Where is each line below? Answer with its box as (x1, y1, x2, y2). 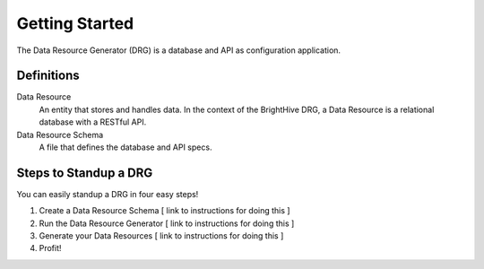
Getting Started (16, 13, 134, 33)
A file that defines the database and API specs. (39, 142, 212, 152)
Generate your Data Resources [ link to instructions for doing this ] (39, 230, 284, 241)
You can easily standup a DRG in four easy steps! (16, 188, 199, 199)
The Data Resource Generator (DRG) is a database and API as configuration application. (16, 45, 341, 56)
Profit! (39, 243, 62, 254)
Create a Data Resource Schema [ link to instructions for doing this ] (39, 205, 290, 216)
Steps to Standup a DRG (16, 165, 153, 180)
